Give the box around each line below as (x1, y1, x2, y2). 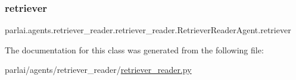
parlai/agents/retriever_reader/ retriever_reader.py (5, 63, 192, 76)
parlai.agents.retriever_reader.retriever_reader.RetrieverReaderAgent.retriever (5, 24, 291, 36)
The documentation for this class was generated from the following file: (5, 43, 264, 56)
